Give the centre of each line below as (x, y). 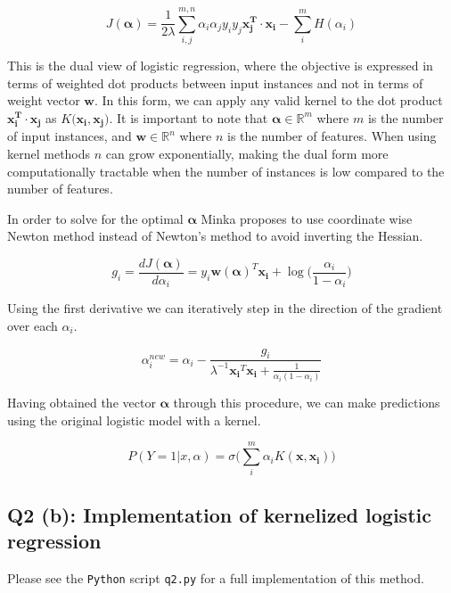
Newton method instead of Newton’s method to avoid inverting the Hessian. (215, 236)
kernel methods (49, 153)
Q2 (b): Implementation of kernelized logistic (219, 514)
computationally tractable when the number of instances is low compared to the (226, 171)
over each (33, 326)
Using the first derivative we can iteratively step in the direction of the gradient (225, 308)
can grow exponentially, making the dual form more (247, 153)
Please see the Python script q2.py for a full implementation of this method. (216, 578)
